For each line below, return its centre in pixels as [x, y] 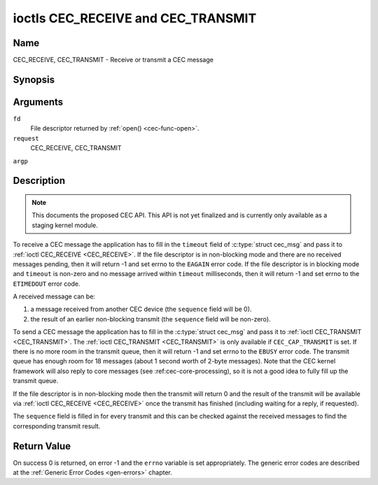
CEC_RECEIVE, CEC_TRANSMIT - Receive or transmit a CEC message [113, 60]
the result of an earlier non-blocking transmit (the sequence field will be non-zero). [150, 319]
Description [39, 181]
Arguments [38, 102]
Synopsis [34, 79]
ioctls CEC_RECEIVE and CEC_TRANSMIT [135, 18]
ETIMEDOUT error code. [47, 284]
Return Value [42, 446]
